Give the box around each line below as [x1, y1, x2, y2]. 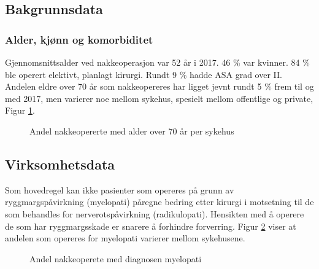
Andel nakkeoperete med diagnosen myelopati [29, 252, 202, 265]
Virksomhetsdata [5, 154, 115, 173]
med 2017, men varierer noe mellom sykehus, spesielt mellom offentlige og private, [5, 92, 313, 104]
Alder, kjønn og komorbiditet [5, 31, 153, 47]
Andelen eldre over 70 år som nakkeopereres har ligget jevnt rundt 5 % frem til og [5, 80, 314, 93]
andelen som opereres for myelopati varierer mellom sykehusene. [5, 232, 245, 244]
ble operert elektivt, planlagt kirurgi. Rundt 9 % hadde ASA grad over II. [5, 68, 282, 80]
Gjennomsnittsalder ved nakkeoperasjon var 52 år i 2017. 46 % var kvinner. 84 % [5, 56, 310, 68]
